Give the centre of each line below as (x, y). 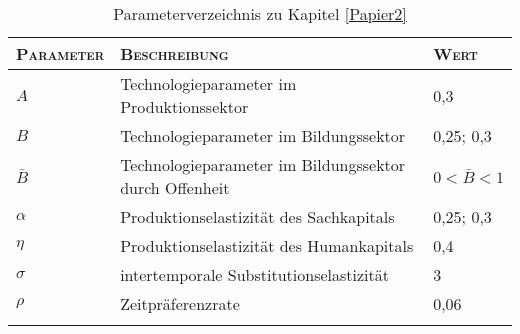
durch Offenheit (175, 187)
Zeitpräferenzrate (180, 303)
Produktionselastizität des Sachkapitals (257, 216)
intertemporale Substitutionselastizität (254, 274)
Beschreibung (174, 53)
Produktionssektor (184, 106)
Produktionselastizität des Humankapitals (267, 245)
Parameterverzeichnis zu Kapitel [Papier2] (260, 13)
